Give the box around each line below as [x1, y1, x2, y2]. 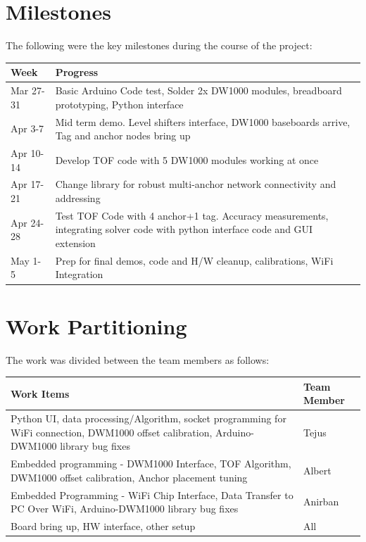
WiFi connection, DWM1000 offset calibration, [11, 424, 213, 439]
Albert [303, 463, 332, 478]
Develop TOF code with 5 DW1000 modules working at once [55, 152, 319, 167]
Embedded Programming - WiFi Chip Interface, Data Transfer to [11, 487, 294, 502]
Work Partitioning [6, 311, 187, 340]
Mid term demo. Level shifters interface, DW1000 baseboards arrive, [55, 114, 351, 129]
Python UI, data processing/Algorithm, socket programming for [11, 411, 286, 426]
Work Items [11, 386, 70, 401]
